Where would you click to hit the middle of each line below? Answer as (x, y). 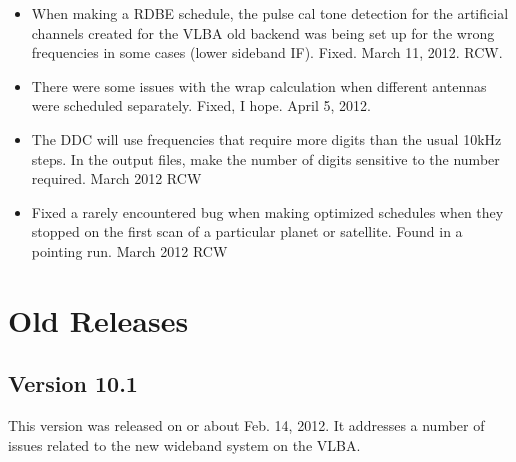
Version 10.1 (73, 383)
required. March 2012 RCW (116, 178)
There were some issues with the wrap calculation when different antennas (259, 85)
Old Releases (98, 319)
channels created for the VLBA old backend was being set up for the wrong (263, 32)
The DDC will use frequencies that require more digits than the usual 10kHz (266, 138)
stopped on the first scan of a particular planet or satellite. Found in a (247, 231)
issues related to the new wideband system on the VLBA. (184, 444)
